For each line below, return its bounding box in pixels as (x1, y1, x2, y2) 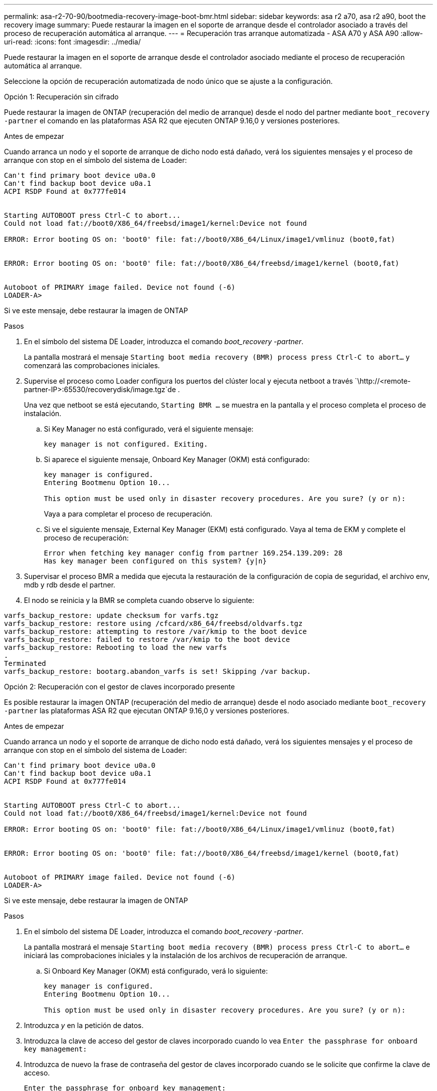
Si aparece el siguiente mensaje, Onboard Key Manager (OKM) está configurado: (44, 455, 310, 464)
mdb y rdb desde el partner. (24, 580, 116, 589)
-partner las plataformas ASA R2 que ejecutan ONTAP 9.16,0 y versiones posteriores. (4, 706, 289, 715)
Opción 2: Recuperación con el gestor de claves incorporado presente (4, 682, 235, 691)
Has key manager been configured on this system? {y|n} (44, 557, 267, 565)
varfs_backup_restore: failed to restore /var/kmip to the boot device (4, 635, 290, 643)
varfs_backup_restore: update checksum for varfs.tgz (4, 611, 218, 619)
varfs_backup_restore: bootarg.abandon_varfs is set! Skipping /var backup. (4, 667, 311, 675)
